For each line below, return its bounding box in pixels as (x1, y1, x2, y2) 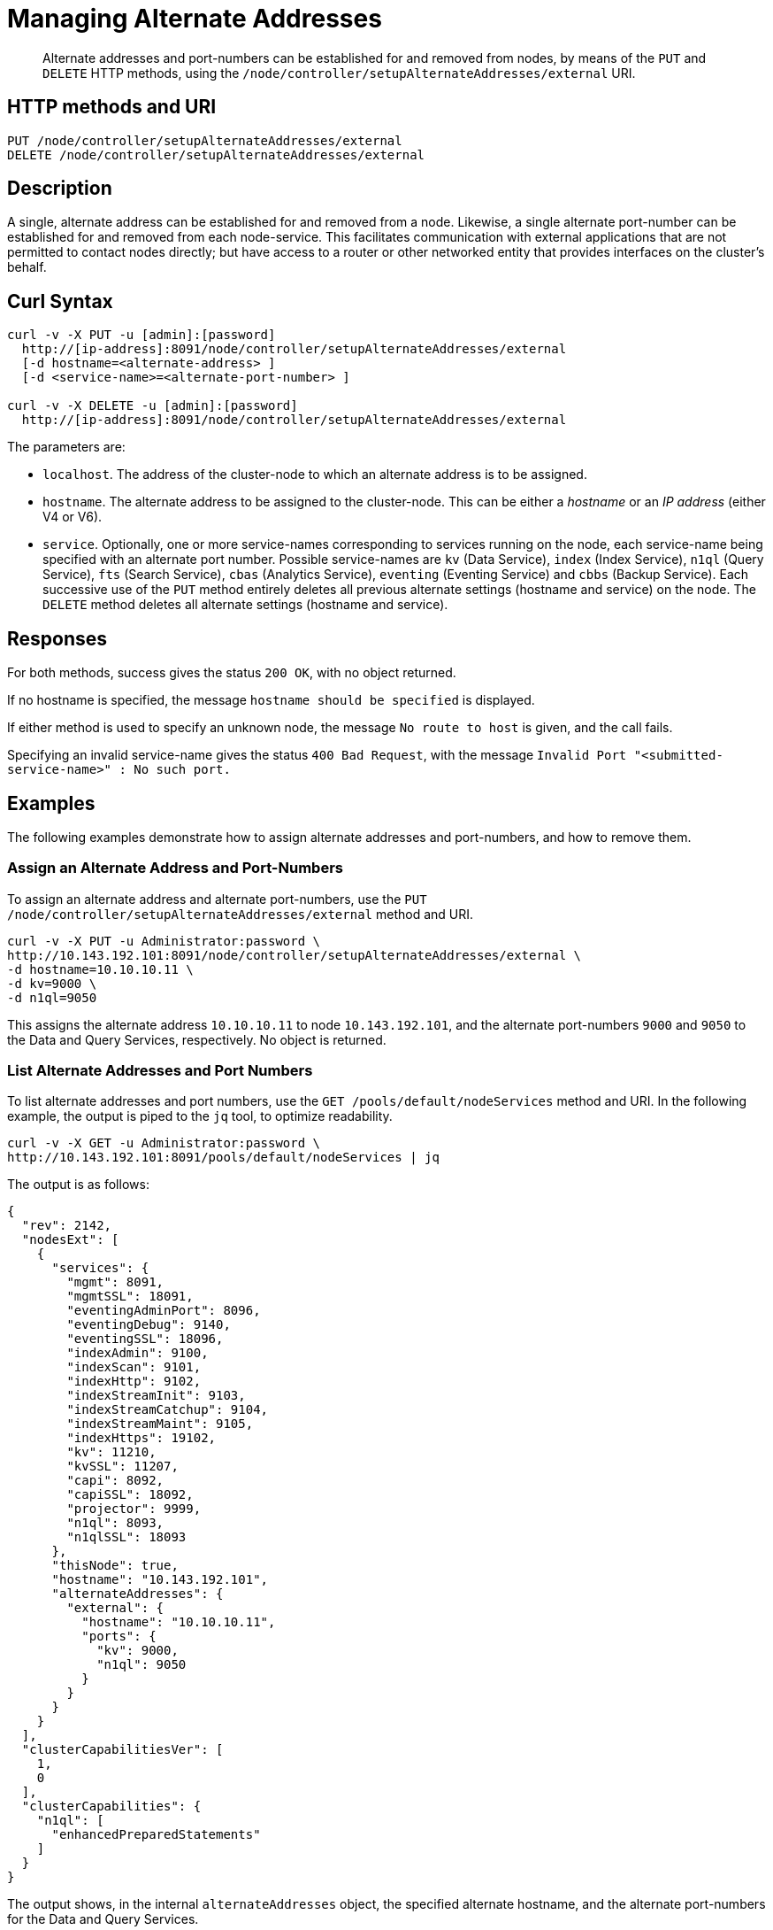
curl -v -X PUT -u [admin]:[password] (7, 328, 276, 343)
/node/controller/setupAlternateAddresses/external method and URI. (7, 906, 474, 922)
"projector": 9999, (66, 1502, 202, 1517)
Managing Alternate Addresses (7, 4, 382, 34)
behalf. (7, 259, 47, 275)
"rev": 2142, (21, 1218, 112, 1233)
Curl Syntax (7, 289, 113, 313)
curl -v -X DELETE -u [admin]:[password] (7, 398, 298, 413)
